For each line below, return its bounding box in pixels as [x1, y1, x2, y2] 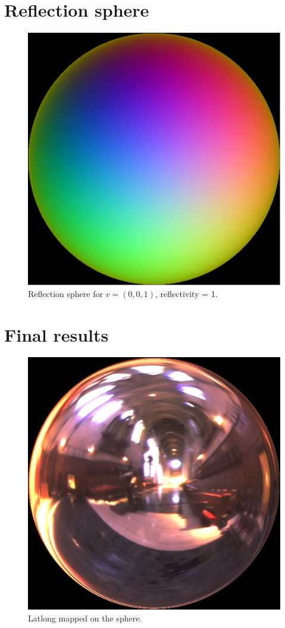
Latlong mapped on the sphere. [28, 612, 142, 624]
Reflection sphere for [28, 287, 103, 299]
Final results [4, 322, 109, 346]
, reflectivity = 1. [155, 287, 218, 299]
